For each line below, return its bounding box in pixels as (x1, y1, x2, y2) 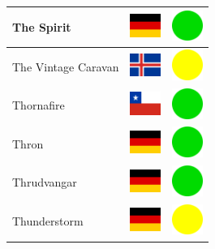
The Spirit (12, 18, 71, 35)
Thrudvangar (12, 174, 77, 191)
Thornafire (12, 97, 65, 114)
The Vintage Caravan (12, 58, 119, 75)
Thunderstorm (12, 213, 84, 230)
